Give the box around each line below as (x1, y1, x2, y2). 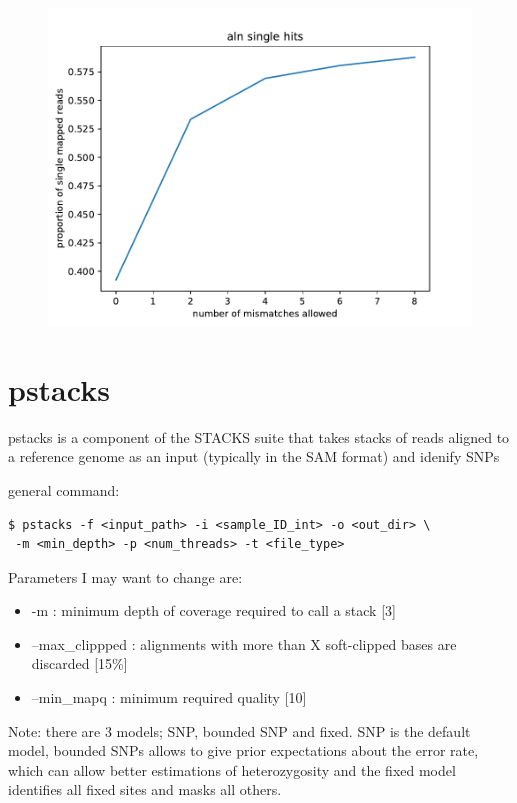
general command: (8, 479, 120, 500)
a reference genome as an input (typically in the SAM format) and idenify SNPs (8, 446, 500, 467)
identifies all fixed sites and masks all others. (8, 779, 282, 800)
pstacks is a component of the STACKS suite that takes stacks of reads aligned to (8, 426, 510, 447)
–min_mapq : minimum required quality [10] (31, 687, 307, 708)
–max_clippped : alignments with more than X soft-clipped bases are (31, 633, 457, 654)
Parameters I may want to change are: (8, 566, 243, 587)
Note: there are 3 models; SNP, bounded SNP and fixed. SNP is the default (8, 720, 471, 741)
